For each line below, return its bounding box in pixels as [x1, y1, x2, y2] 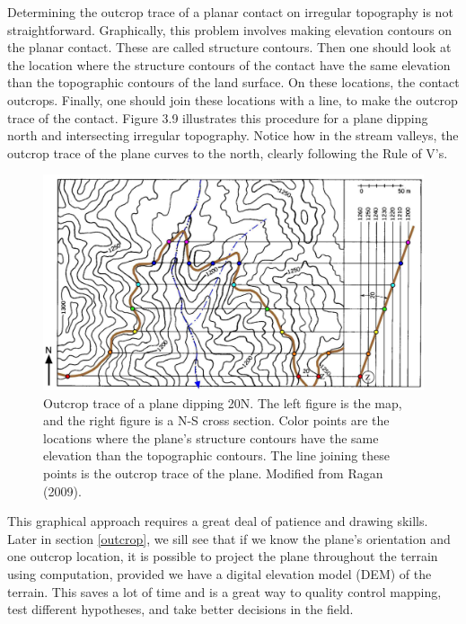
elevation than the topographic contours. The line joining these [43, 446, 391, 465]
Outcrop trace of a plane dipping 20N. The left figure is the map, [43, 393, 402, 412]
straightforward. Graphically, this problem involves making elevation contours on [7, 20, 452, 39]
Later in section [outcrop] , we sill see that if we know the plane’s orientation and [7, 529, 451, 548]
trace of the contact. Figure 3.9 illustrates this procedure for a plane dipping [7, 108, 428, 127]
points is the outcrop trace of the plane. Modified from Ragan [43, 464, 383, 483]
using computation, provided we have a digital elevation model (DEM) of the [7, 565, 432, 584]
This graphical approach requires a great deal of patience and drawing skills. [7, 512, 428, 530]
